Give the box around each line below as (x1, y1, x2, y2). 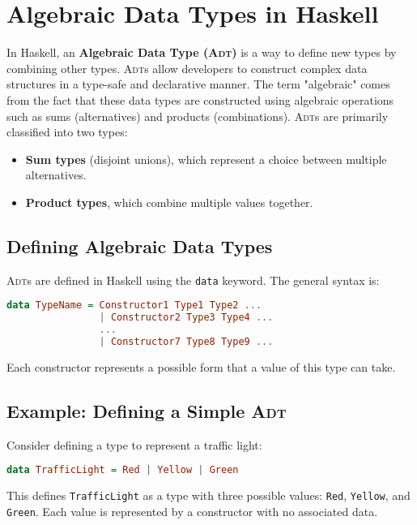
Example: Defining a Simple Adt (6, 398, 287, 423)
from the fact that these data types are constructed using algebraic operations (6, 91, 394, 108)
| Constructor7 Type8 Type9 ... (99, 335, 274, 347)
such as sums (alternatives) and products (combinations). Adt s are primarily (6, 107, 389, 124)
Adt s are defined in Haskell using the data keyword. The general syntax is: (6, 271, 380, 288)
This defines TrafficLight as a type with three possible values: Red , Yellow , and (6, 487, 411, 504)
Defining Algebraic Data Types (6, 233, 273, 258)
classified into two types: (6, 123, 128, 140)
